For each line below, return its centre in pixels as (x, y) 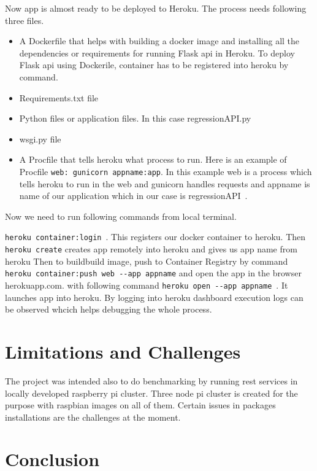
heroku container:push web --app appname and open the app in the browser (153, 273)
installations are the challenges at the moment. (93, 417)
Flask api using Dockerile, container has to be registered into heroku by (154, 65)
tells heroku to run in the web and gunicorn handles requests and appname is (165, 183)
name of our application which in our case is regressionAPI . (133, 196)
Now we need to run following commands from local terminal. (121, 216)
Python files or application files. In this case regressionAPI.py (135, 118)
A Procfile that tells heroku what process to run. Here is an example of (153, 159)
